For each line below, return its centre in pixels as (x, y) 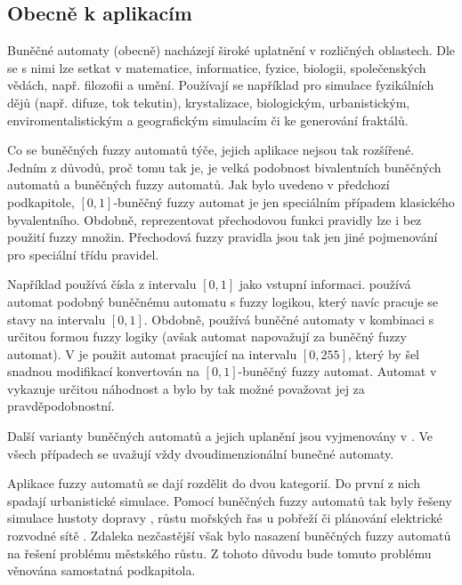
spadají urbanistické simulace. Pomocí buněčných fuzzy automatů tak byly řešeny (230, 500)
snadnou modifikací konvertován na (103, 371)
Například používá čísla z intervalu (102, 284)
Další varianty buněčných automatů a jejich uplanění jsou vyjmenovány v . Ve (220, 436)
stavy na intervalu (57, 319)
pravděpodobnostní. (61, 406)
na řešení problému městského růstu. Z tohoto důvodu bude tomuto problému (219, 553)
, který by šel (384, 353)
